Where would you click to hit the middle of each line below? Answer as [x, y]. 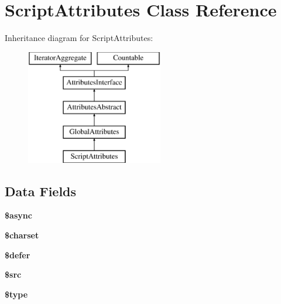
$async [18, 215]
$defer [18, 255]
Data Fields [41, 191]
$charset [22, 235]
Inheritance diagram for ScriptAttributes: [79, 38]
